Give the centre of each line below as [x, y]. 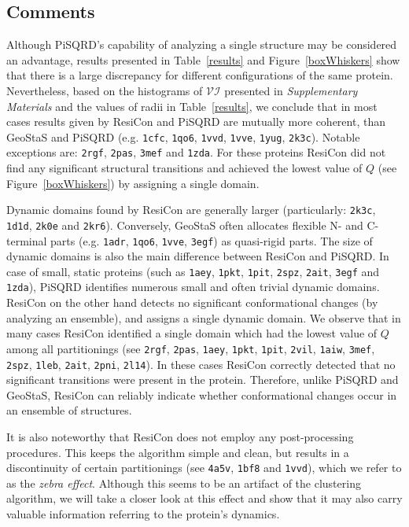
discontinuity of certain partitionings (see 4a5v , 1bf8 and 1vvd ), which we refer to [204, 468]
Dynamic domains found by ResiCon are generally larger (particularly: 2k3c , [191, 210]
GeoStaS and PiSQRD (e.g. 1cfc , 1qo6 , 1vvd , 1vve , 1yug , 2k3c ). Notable [183, 136]
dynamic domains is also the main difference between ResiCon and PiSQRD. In [198, 256]
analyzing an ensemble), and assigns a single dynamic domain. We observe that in [204, 317]
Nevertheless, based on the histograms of [105, 90]
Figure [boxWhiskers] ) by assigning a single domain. [133, 183]
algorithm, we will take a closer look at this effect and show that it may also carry [204, 498]
